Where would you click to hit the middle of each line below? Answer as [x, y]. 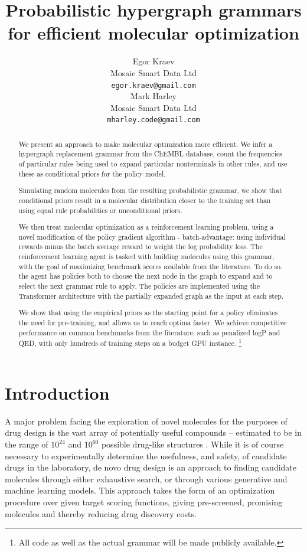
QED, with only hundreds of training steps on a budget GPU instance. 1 [130, 342]
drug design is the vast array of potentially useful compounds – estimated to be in [153, 432]
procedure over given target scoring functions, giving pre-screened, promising [144, 502]
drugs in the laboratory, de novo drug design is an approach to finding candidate [151, 467]
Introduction [57, 392]
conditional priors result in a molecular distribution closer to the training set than [145, 200]
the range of [27, 444]
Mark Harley [153, 96]
